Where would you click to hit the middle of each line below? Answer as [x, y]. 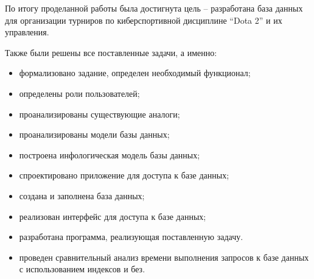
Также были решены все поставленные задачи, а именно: [111, 52]
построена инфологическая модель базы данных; [110, 154]
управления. [27, 32]
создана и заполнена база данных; [82, 195]
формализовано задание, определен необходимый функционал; [135, 73]
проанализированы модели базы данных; [94, 134]
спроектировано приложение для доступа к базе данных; [124, 175]
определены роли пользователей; [79, 93]
